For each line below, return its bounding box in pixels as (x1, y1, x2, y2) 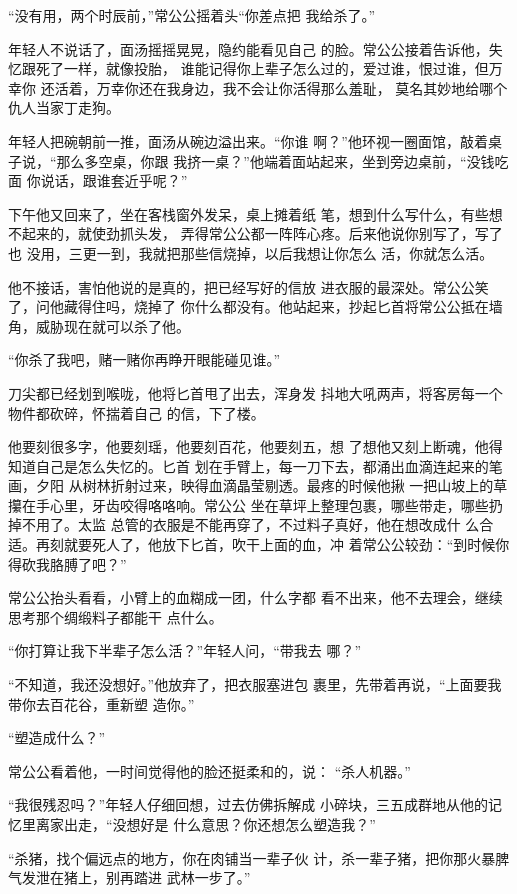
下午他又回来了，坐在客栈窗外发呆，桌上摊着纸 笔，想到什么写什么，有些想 (8, 203, 503, 224)
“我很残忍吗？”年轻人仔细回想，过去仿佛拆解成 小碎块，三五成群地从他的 (8, 794, 488, 815)
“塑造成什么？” (8, 727, 106, 748)
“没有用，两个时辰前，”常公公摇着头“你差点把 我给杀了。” (8, 5, 376, 25)
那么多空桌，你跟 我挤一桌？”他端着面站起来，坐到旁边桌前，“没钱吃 (56, 150, 509, 171)
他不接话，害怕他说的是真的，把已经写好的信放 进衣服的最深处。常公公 (8, 276, 475, 297)
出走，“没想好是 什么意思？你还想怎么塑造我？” (63, 814, 376, 834)
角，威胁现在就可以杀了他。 (8, 315, 190, 336)
